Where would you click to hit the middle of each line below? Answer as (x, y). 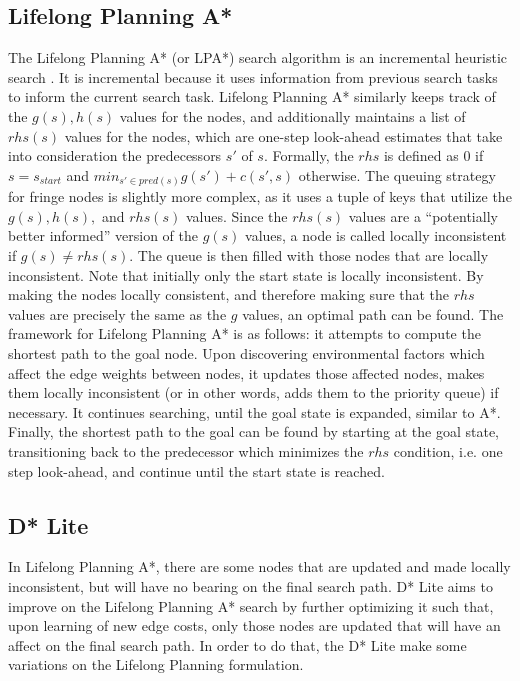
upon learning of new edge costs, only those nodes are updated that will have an (254, 625)
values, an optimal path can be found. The (373, 313)
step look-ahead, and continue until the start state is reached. (196, 470)
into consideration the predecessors (115, 155)
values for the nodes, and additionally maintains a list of (292, 115)
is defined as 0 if (433, 155)
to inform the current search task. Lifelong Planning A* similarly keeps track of (252, 96)
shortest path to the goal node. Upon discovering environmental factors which (246, 353)
